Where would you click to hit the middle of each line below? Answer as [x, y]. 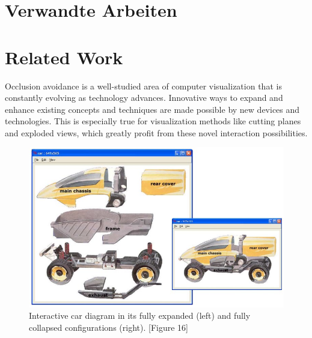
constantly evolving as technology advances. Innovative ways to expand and [144, 98]
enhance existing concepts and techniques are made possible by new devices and [152, 109]
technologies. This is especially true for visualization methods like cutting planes [153, 121]
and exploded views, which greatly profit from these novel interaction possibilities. [156, 132]
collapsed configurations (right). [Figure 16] [109, 327]
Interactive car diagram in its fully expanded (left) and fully [140, 315]
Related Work [64, 57]
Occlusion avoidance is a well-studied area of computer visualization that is [143, 86]
